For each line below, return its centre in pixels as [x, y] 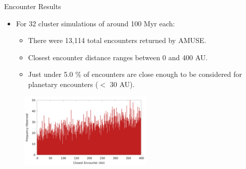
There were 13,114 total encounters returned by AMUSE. [117, 40]
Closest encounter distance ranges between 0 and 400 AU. [118, 57]
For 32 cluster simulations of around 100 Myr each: [95, 23]
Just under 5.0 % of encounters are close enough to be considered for [135, 74]
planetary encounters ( [63, 84]
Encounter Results [33, 6]
